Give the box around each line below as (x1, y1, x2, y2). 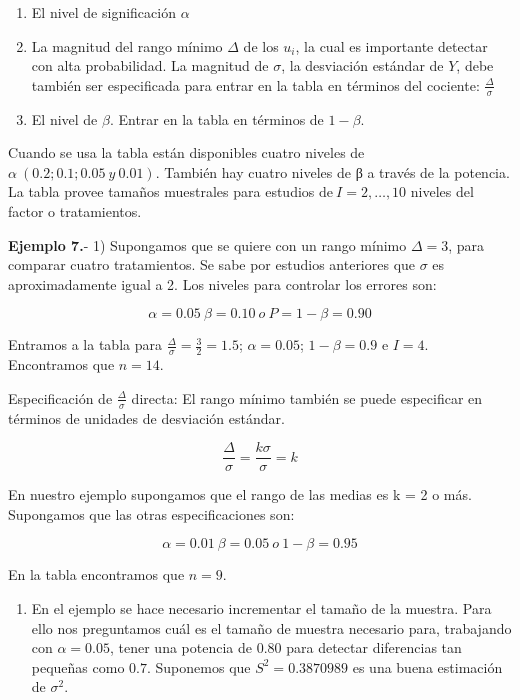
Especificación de (8, 387, 113, 408)
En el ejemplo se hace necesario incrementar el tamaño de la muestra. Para (31, 598, 492, 619)
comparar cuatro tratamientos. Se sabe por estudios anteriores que (8, 254, 416, 275)
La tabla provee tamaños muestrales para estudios (8, 181, 315, 202)
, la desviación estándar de (281, 55, 444, 76)
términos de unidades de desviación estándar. (8, 407, 285, 428)
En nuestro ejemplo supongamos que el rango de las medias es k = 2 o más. (8, 484, 472, 505)
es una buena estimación (352, 656, 503, 677)
